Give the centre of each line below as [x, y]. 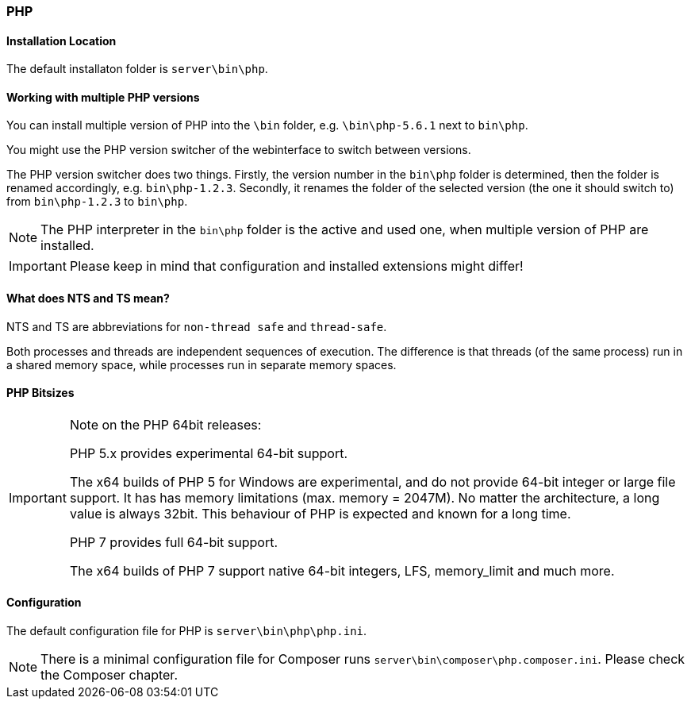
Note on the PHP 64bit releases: [165, 424]
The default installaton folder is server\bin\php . [137, 69]
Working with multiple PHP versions [103, 97]
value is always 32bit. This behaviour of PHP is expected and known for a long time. [320, 513]
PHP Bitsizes [40, 393]
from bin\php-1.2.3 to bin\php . [97, 202]
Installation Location [61, 40]
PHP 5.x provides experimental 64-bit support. [209, 453]
